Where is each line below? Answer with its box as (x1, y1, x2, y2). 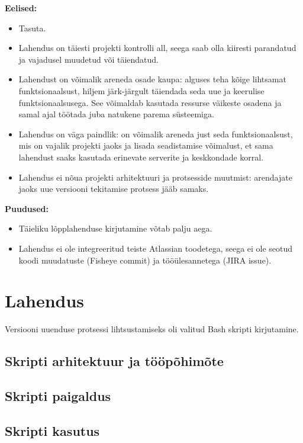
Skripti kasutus (5, 421, 100, 439)
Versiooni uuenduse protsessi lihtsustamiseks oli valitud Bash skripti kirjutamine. (5, 323, 299, 335)
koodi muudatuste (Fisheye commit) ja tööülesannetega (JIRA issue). (18, 253, 272, 266)
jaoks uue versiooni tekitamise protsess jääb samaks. (18, 182, 209, 195)
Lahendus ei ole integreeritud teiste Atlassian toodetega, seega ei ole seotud (18, 242, 293, 254)
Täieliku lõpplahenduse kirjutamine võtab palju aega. (18, 222, 212, 235)
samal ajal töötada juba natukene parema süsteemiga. (18, 108, 214, 120)
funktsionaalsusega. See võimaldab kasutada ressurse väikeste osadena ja (18, 96, 282, 108)
